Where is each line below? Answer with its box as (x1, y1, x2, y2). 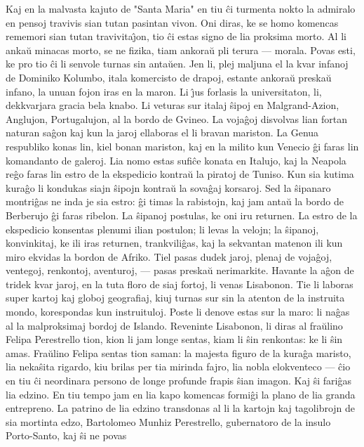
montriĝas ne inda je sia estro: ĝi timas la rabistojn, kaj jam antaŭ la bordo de (6, 194, 344, 209)
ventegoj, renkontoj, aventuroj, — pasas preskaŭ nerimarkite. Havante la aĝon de (6, 263, 354, 278)
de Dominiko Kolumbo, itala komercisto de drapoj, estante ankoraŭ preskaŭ (6, 70, 332, 84)
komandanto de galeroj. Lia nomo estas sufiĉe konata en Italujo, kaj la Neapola (6, 153, 346, 167)
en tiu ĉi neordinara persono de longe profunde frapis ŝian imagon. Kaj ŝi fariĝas (6, 373, 352, 388)
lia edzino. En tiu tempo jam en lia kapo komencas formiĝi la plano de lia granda (6, 387, 356, 401)
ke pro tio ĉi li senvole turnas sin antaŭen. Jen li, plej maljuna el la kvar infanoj (6, 56, 349, 71)
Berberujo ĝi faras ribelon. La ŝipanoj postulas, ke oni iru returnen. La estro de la (6, 207, 358, 222)
